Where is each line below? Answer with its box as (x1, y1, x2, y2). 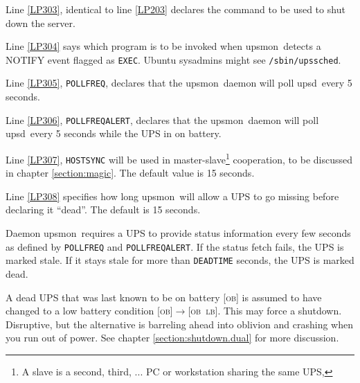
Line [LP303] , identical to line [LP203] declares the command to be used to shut (6, 2, 345, 16)
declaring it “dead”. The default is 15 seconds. (6, 202, 201, 217)
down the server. (6, 15, 75, 30)
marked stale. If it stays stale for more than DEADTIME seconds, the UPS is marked (6, 253, 354, 267)
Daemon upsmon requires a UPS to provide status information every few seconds (6, 226, 351, 240)
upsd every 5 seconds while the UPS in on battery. (6, 126, 222, 141)
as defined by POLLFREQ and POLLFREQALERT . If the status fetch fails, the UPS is (6, 239, 344, 253)
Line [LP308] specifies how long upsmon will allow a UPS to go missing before (6, 188, 339, 203)
